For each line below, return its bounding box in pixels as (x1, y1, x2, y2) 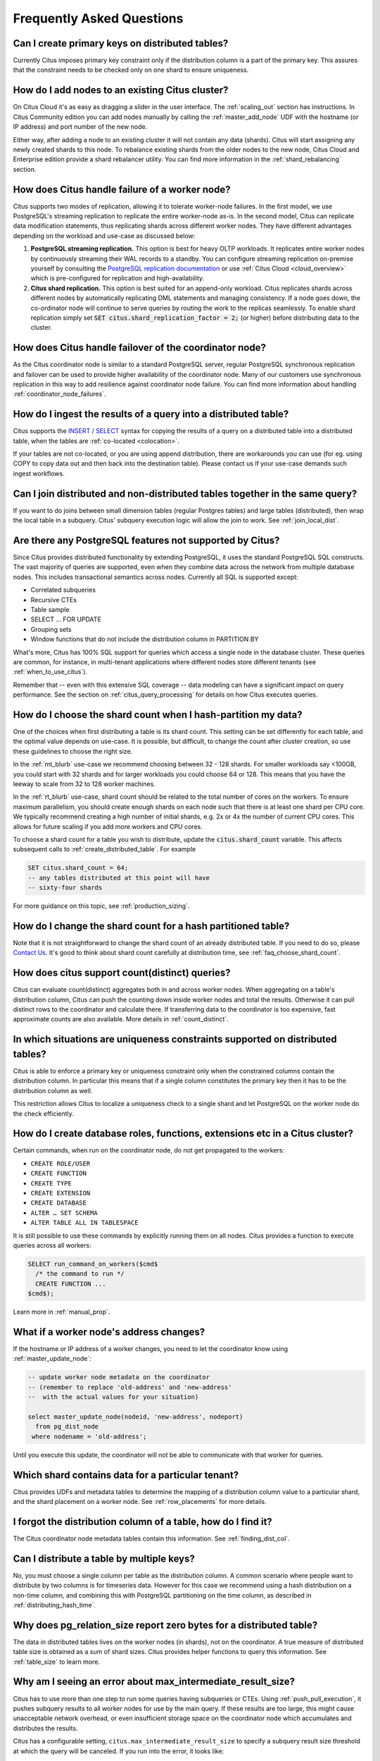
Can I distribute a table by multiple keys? (13, 1552, 195, 1564)
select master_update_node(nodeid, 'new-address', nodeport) (27, 1412, 243, 1421)
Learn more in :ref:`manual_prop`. (13, 1307, 110, 1317)
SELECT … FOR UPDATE (30, 615, 101, 623)
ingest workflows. (13, 469, 65, 478)
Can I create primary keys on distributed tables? (13, 37, 229, 49)
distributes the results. (13, 1724, 78, 1732)
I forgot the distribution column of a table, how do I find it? (13, 1515, 272, 1528)
